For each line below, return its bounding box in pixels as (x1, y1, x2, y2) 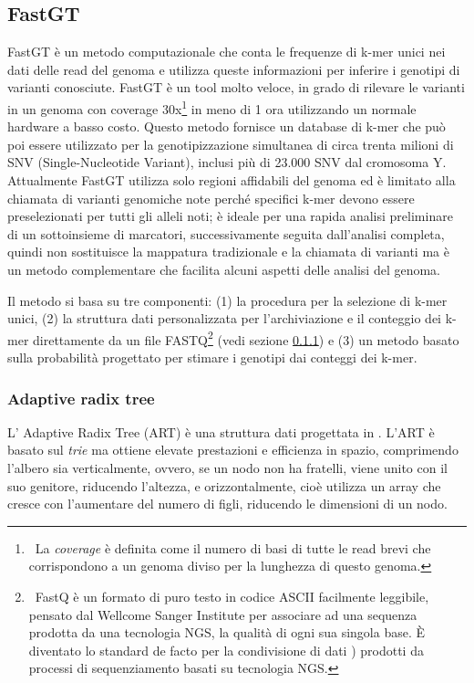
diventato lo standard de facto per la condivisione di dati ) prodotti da (28, 640, 424, 659)
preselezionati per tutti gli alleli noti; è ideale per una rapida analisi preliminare (7, 206, 453, 226)
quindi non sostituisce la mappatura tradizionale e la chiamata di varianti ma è (7, 242, 449, 261)
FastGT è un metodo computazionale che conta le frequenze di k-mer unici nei (7, 42, 446, 61)
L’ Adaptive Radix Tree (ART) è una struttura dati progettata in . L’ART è (7, 422, 435, 441)
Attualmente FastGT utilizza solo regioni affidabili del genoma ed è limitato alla (7, 171, 456, 190)
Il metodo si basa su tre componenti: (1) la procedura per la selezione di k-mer (7, 290, 448, 310)
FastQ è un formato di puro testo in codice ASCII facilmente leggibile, (35, 586, 429, 605)
